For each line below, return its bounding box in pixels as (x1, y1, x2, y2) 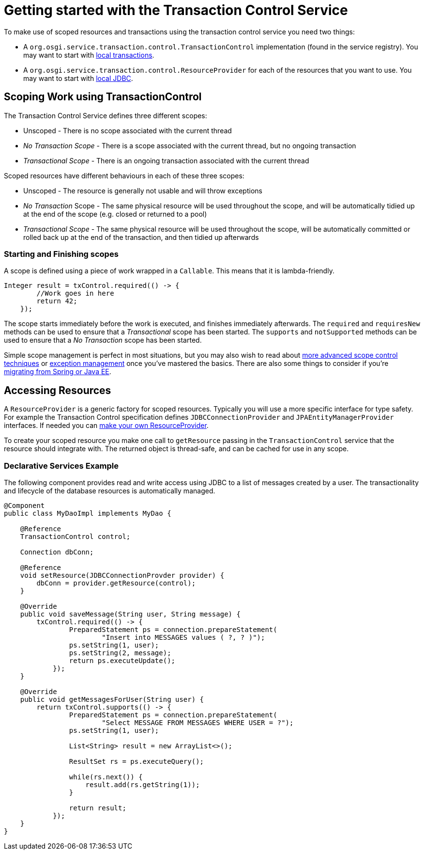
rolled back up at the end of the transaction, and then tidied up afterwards (23, 233, 259, 241)
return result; (69, 804, 126, 812)
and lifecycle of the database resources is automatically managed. (4, 486, 215, 495)
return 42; (36, 297, 77, 305)
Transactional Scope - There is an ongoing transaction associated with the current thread (23, 156, 309, 165)
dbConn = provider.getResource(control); (36, 579, 196, 587)
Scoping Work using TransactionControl (4, 91, 202, 103)
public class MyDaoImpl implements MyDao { (4, 509, 171, 517)
